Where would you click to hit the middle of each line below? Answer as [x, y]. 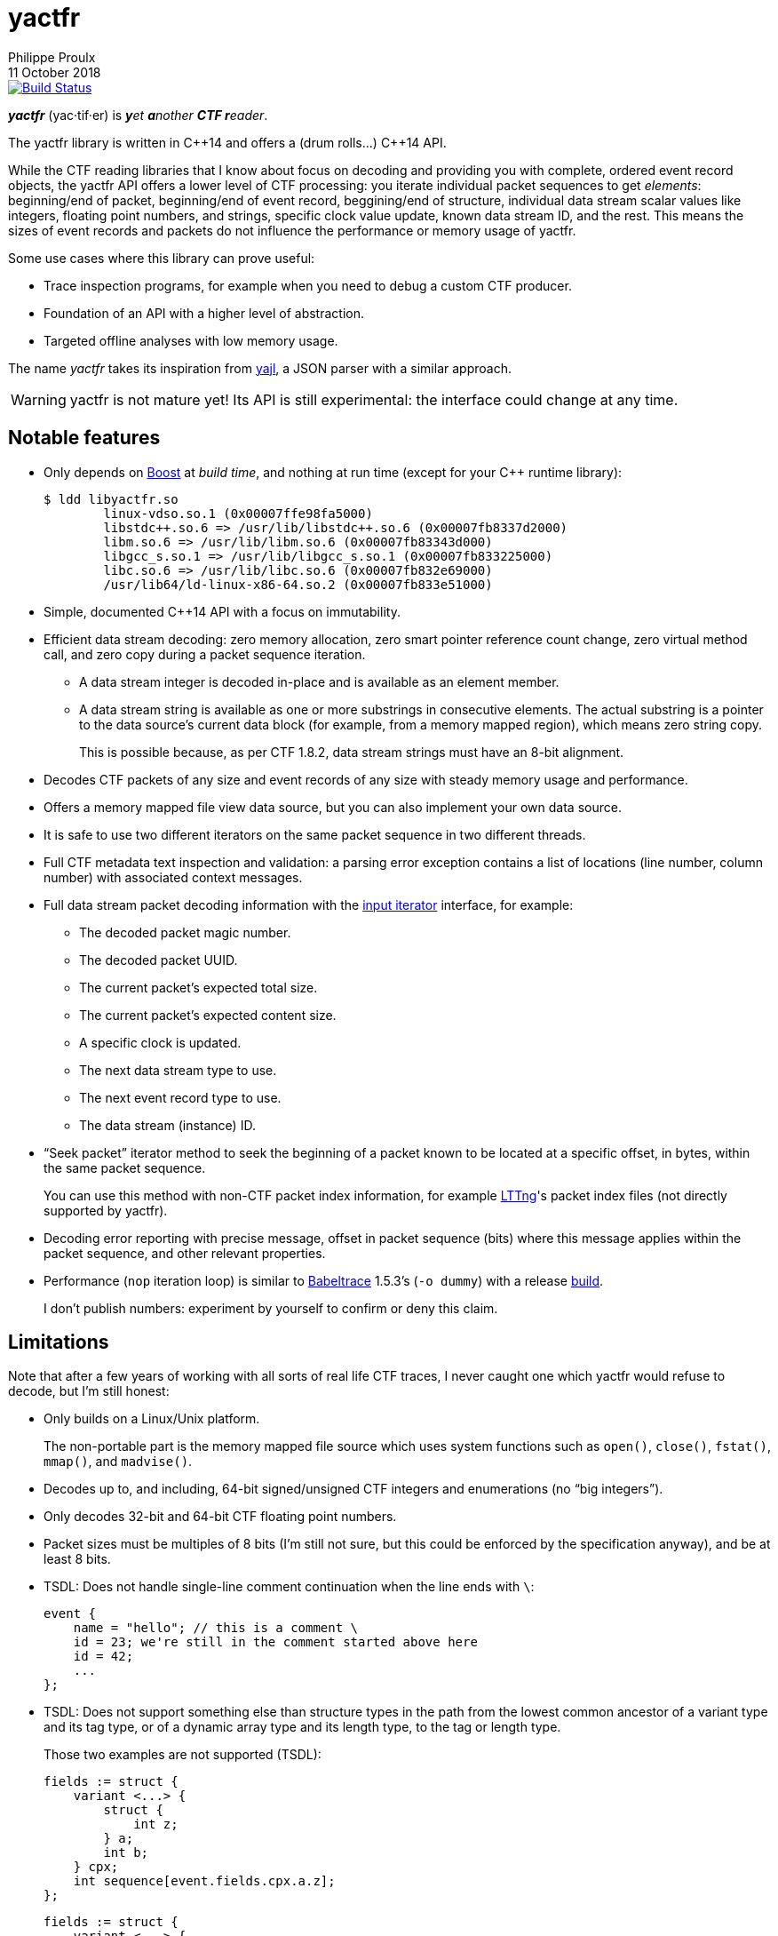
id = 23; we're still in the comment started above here [275, 1642]
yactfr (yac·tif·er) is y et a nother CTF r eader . [138, 115]
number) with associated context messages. [173, 877]
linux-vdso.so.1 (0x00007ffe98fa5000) [238, 513]
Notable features [84, 438]
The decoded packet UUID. [159, 960]
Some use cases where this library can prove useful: [162, 258]
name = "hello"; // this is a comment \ [216, 1628]
